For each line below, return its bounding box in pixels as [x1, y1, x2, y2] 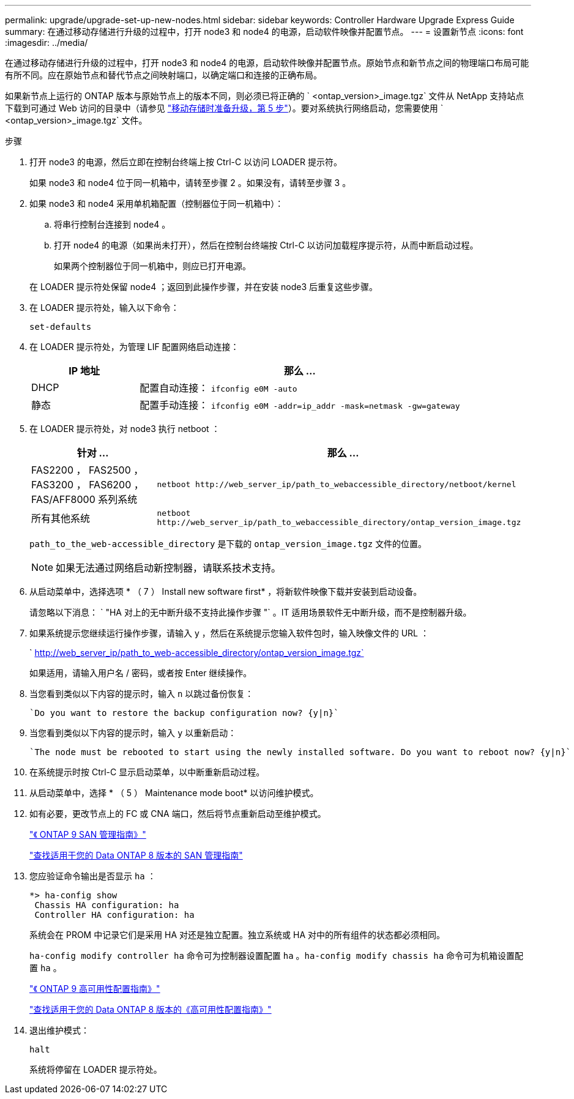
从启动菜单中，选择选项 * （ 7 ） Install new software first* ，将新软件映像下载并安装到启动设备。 [29, 586, 422, 597]
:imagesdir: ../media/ [5, 37, 88, 48]
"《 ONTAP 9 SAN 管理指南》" [29, 829, 146, 840]
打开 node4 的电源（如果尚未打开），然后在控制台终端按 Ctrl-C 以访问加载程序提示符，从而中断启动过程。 [54, 240, 479, 250]
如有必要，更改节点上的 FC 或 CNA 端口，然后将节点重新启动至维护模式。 [29, 808, 326, 819]
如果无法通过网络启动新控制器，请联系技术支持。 [56, 562, 281, 574]
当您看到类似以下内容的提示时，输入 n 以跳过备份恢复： [29, 688, 254, 699]
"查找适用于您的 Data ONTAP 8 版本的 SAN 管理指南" [29, 850, 243, 860]
